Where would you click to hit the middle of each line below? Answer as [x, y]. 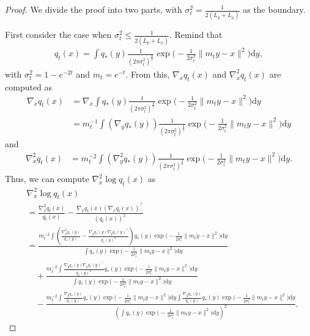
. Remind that [196, 35]
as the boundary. [274, 9]
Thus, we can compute [47, 179]
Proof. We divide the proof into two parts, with [94, 9]
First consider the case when [58, 35]
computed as [29, 86]
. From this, [148, 74]
